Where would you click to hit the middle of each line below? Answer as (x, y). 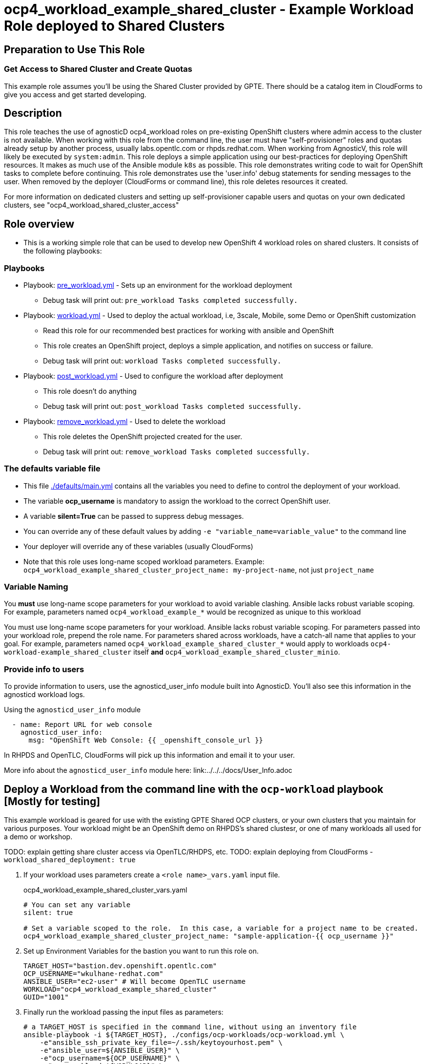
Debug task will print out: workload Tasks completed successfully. (162, 361)
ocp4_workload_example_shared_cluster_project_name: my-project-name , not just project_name (199, 570)
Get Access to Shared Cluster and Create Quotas (98, 69)
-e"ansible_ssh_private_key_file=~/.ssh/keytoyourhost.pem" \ (161, 1043)
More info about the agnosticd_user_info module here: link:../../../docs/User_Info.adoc (148, 770)
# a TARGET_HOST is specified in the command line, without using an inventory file (190, 1027)
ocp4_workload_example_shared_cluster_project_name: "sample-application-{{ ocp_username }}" (209, 936)
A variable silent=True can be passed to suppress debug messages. (134, 516)
